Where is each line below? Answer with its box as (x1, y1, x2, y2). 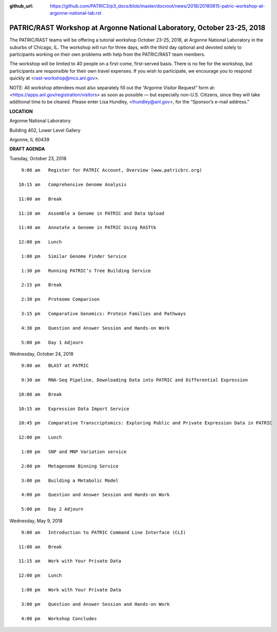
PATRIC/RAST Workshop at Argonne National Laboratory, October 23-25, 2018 (9, 24, 266, 32)
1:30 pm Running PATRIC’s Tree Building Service (21, 268, 151, 274)
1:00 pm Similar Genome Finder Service (21, 253, 127, 259)
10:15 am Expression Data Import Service (18, 405, 130, 412)
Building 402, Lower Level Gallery (9, 127, 81, 133)
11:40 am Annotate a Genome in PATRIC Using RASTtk (18, 225, 156, 231)
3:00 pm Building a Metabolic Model (21, 477, 119, 483)
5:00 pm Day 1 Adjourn (21, 339, 84, 345)
